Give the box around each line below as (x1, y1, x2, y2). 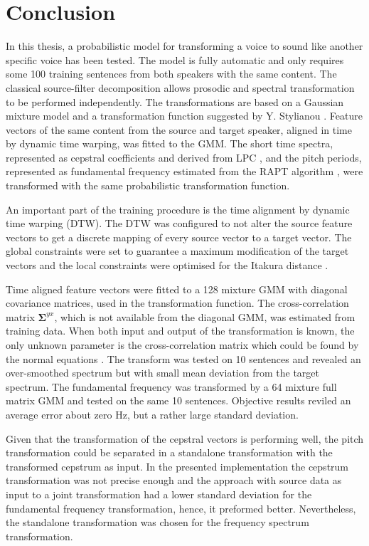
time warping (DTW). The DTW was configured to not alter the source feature (6, 216, 353, 231)
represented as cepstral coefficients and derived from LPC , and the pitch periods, (6, 149, 362, 164)
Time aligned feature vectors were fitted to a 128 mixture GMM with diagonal (6, 281, 348, 296)
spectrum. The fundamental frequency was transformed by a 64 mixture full (6, 379, 337, 394)
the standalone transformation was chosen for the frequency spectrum (6, 515, 309, 530)
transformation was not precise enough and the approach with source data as (6, 473, 342, 488)
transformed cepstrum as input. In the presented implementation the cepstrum (6, 458, 349, 473)
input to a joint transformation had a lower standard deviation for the (6, 486, 312, 501)
